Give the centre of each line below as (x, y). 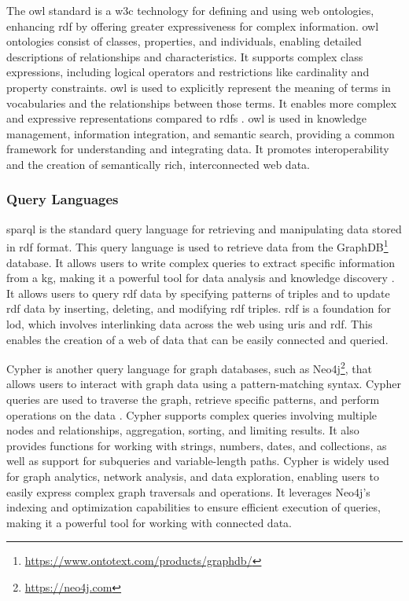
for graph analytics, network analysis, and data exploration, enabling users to (193, 476)
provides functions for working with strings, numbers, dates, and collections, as (197, 445)
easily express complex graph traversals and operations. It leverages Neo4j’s (188, 491)
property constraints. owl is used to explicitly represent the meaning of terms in (199, 87)
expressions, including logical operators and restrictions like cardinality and (188, 72)
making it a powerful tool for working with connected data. (149, 522)
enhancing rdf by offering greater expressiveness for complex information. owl (193, 26)
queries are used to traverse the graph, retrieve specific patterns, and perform (193, 399)
